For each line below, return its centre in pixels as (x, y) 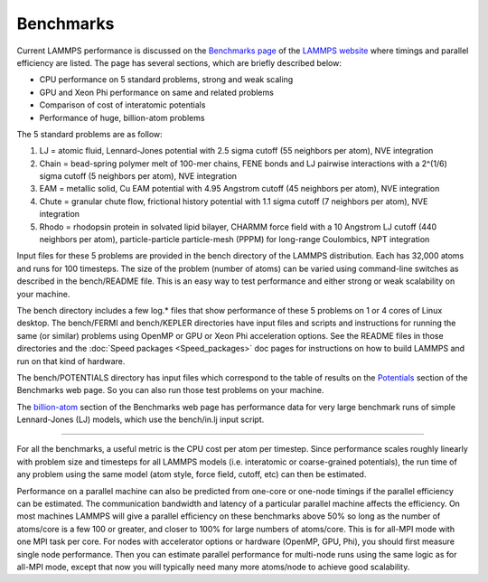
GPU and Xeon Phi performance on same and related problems (157, 92)
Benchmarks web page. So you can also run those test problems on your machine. (170, 390)
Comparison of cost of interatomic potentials (122, 105)
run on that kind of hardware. (71, 361)
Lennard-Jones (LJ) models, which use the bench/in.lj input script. (141, 419)
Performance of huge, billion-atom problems (122, 117)
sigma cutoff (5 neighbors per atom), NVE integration (138, 176)
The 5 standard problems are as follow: (89, 134)
